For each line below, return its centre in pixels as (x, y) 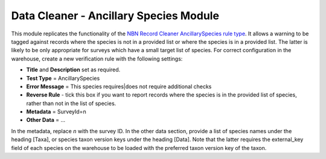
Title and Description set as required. (73, 70)
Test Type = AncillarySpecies (63, 78)
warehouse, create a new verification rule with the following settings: (97, 58)
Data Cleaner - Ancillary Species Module (115, 16)
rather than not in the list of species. (71, 103)
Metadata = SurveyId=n (56, 112)
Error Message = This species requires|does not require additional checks (119, 86)
